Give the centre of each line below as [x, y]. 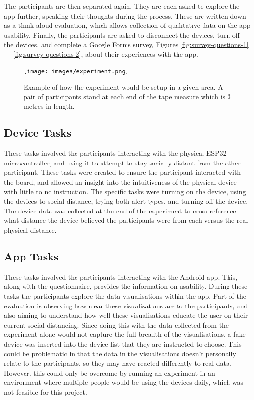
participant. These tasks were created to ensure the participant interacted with [123, 172]
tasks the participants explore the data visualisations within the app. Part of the [125, 295]
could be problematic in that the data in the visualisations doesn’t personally [120, 353]
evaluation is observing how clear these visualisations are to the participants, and [126, 305]
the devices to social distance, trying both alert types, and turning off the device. [126, 201]
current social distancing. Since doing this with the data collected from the [116, 324]
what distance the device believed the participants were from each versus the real [126, 220]
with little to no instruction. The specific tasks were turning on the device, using [125, 191]
